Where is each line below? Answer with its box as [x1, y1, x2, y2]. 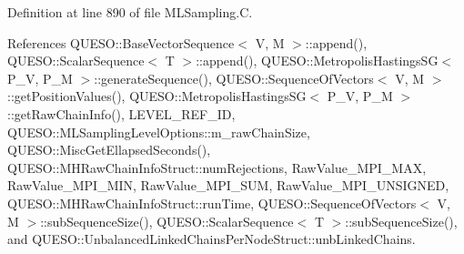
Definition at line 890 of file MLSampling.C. [7, 3, 253, 21]
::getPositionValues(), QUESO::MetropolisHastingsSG [7, 86, 307, 106]
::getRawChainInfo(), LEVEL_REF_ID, [7, 104, 236, 123]
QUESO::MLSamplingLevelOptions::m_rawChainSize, [7, 122, 310, 141]
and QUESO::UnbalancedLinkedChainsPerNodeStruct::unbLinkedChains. [7, 229, 416, 249]
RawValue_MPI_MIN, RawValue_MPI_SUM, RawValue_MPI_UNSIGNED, [7, 176, 449, 195]
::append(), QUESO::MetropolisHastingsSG [196, 51, 439, 70]
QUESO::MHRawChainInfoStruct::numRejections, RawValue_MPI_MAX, [7, 157, 427, 177]
